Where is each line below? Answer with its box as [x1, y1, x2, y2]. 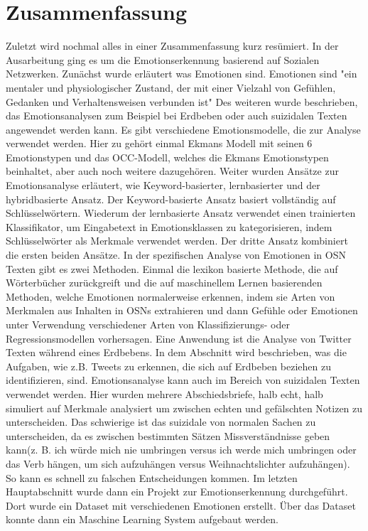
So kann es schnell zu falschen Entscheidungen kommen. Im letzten [6, 470, 298, 485]
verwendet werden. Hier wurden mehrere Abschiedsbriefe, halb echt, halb [6, 386, 323, 401]
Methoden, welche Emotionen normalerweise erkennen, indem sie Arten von [6, 289, 335, 304]
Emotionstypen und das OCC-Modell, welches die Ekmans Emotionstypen [6, 149, 329, 164]
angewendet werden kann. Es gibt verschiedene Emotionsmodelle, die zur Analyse [6, 122, 361, 136]
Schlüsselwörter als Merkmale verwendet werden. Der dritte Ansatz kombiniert [6, 233, 348, 248]
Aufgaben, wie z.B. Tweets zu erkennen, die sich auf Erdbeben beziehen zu [6, 358, 331, 373]
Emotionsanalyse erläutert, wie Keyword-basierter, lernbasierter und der [6, 178, 320, 193]
